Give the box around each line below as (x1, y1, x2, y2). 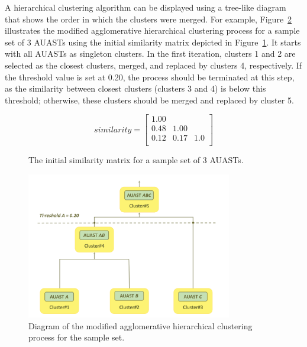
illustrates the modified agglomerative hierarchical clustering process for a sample (5, 24, 300, 37)
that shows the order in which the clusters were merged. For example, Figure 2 (5, 12, 292, 25)
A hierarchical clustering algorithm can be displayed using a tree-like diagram (5, 1, 286, 13)
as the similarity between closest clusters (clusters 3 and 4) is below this (5, 82, 266, 95)
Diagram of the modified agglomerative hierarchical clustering (28, 319, 253, 332)
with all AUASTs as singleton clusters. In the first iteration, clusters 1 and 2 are (5, 47, 296, 60)
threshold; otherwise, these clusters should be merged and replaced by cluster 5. (5, 93, 294, 106)
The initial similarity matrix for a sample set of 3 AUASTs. (28, 154, 244, 166)
